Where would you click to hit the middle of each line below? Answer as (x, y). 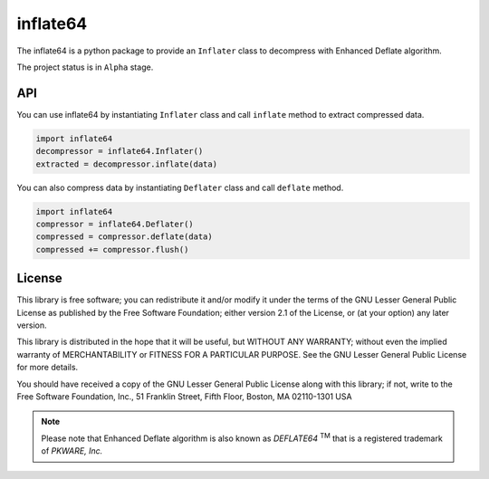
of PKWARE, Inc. (72, 451)
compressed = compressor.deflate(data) (124, 237)
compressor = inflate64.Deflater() (115, 224)
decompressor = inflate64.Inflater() (120, 151)
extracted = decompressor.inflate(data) (126, 164)
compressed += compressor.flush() (112, 249)
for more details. (48, 368)
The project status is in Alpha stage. (85, 67)
